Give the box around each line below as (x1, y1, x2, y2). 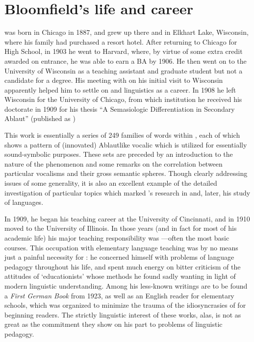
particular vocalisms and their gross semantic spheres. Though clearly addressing (4, 168, 248, 178)
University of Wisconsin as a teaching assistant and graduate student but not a (4, 65, 243, 75)
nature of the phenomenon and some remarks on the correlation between (4, 158, 223, 169)
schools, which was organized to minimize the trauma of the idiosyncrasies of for (4, 300, 246, 310)
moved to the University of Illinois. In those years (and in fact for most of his (4, 223, 237, 233)
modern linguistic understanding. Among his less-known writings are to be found (4, 280, 248, 291)
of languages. (4, 197, 44, 207)
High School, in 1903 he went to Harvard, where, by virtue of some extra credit (4, 46, 243, 56)
